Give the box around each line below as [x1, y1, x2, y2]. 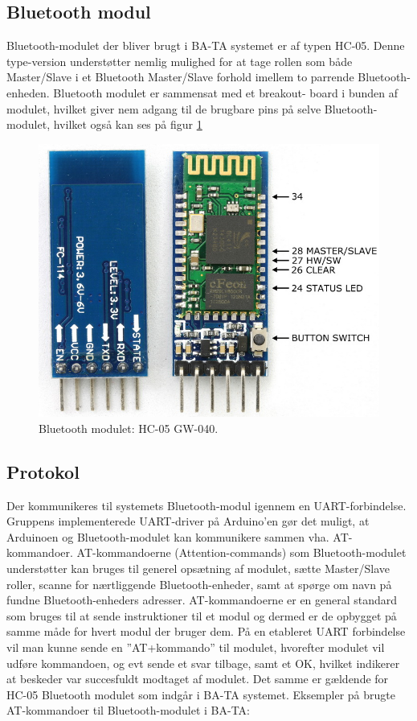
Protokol [6, 459, 80, 484]
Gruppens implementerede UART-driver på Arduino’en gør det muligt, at [6, 513, 370, 529]
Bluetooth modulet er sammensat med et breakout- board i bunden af [53, 84, 398, 101]
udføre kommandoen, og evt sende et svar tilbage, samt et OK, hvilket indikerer [6, 654, 400, 671]
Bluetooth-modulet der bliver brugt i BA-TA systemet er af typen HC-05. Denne [6, 37, 405, 54]
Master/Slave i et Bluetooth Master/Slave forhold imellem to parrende [6, 68, 354, 85]
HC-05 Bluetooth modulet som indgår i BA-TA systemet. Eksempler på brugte [6, 686, 395, 702]
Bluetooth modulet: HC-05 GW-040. [39, 419, 219, 436]
